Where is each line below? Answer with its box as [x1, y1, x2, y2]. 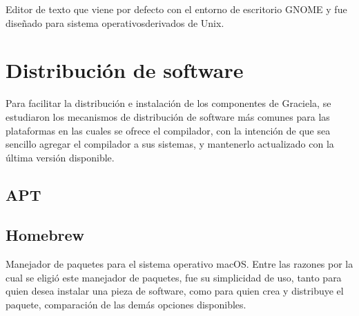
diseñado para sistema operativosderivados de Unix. [6, 15, 224, 30]
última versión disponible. [6, 150, 115, 164]
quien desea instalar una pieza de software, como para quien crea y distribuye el [6, 284, 344, 298]
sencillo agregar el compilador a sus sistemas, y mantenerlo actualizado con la [6, 137, 334, 151]
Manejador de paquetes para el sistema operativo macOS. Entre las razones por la [6, 257, 353, 271]
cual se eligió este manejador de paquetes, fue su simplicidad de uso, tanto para [6, 270, 342, 284]
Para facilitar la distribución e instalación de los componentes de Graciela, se [6, 96, 331, 110]
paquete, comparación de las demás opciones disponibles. [6, 297, 246, 312]
